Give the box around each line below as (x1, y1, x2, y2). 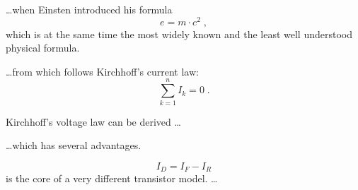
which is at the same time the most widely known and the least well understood (6, 26, 352, 41)
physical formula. (6, 40, 80, 55)
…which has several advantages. (6, 138, 142, 153)
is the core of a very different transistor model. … (6, 171, 218, 186)
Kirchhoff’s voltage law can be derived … (6, 114, 181, 129)
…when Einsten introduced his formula (6, 2, 173, 16)
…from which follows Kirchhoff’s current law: (6, 64, 199, 78)
